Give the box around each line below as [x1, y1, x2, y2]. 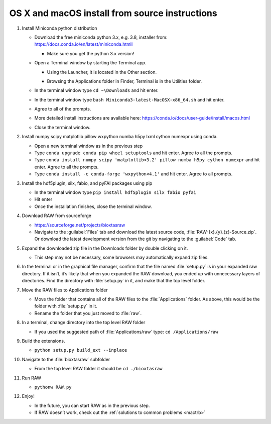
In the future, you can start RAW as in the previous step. [34, 402, 150, 408]
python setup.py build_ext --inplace [34, 347, 127, 353]
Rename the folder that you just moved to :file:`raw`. [34, 310, 142, 316]
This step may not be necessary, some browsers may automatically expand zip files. [34, 254, 209, 261]
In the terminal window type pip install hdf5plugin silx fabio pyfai [34, 189, 197, 195]
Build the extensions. [22, 338, 65, 344]
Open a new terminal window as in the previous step [34, 143, 143, 149]
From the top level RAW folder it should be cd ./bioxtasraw [34, 366, 163, 372]
